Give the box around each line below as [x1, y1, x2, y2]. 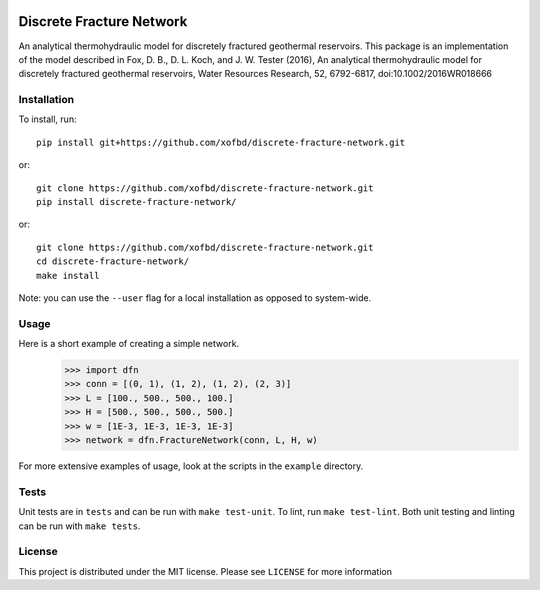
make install [36, 270, 100, 281]
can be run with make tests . [18, 520, 141, 532]
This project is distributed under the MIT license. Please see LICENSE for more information [18, 565, 392, 577]
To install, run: [18, 113, 77, 125]
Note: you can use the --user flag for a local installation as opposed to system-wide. [18, 291, 372, 304]
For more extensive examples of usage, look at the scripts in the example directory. [18, 460, 364, 472]
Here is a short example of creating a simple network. [18, 338, 240, 350]
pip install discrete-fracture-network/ [36, 196, 237, 207]
